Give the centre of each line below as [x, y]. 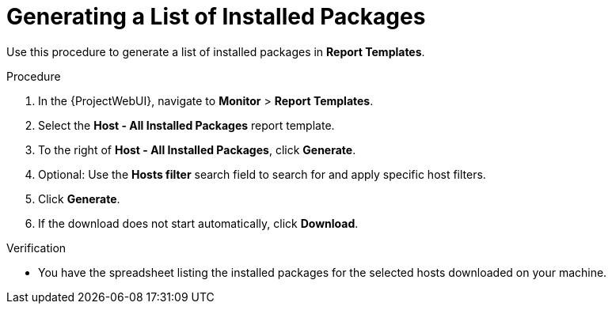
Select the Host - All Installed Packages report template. [186, 125]
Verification [36, 248]
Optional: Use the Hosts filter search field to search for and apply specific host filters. [262, 174]
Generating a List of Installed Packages [216, 17]
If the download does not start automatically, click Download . [198, 223]
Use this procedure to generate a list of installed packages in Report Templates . [216, 51]
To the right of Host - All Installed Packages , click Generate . [197, 149]
